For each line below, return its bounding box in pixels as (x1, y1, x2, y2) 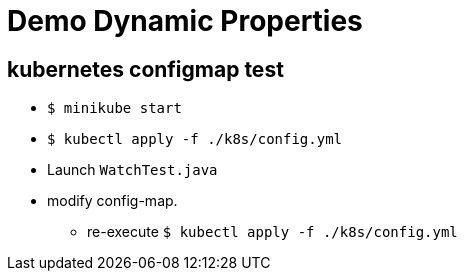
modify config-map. (47, 192, 178, 210)
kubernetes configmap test (7, 56, 284, 82)
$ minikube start (47, 100, 182, 117)
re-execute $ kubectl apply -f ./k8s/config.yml (87, 223, 458, 241)
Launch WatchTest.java (47, 161, 218, 179)
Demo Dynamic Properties (7, 4, 363, 38)
